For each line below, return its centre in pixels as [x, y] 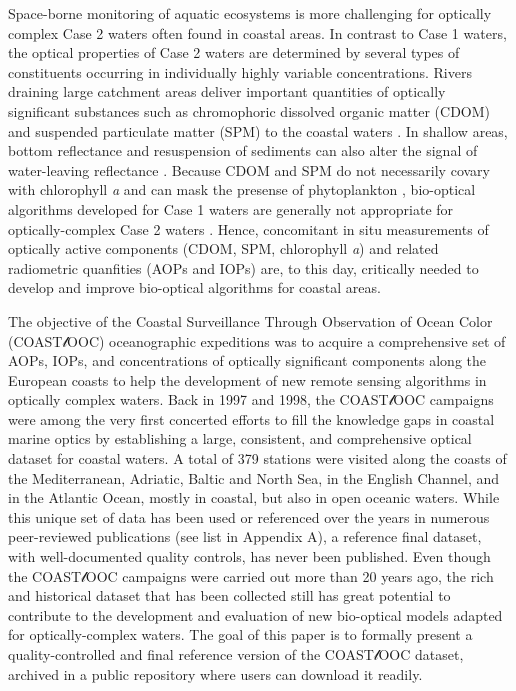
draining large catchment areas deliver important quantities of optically [227, 91]
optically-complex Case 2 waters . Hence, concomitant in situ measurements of [248, 228]
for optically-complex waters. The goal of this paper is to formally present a [240, 634]
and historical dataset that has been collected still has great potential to [229, 595]
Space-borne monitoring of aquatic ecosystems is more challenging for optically [250, 13]
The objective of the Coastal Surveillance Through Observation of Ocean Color [250, 320]
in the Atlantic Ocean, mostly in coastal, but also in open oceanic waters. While [254, 497]
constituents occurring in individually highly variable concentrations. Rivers [240, 71]
